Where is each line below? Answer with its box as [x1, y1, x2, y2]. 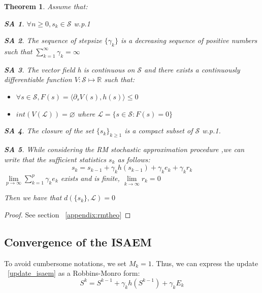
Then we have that [4, 192, 62, 203]
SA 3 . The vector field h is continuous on [4, 64, 135, 75]
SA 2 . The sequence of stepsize [4, 35, 102, 46]
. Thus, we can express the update [151, 258, 258, 268]
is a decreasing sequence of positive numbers [120, 35, 257, 46]
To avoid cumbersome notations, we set [4, 258, 126, 268]
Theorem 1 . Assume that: [4, 1, 88, 11]
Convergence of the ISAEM [4, 234, 152, 249]
